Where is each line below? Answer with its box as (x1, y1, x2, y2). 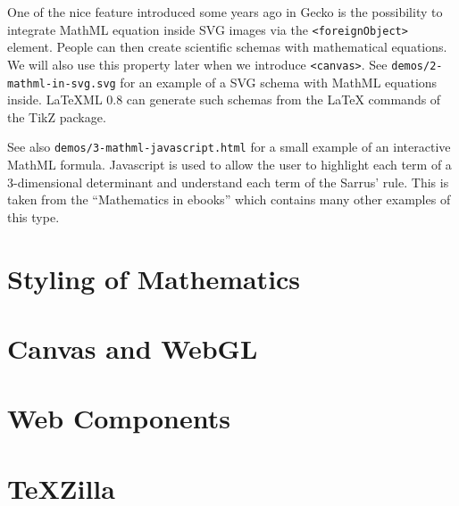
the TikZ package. (7, 107, 106, 126)
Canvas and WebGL (7, 329, 258, 366)
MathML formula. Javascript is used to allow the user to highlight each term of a (7, 155, 452, 173)
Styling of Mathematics (7, 260, 301, 296)
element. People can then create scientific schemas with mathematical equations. (7, 37, 447, 56)
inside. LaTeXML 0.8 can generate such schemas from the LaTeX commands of (7, 90, 441, 109)
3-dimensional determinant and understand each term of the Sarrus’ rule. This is (7, 172, 449, 191)
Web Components (7, 400, 230, 436)
